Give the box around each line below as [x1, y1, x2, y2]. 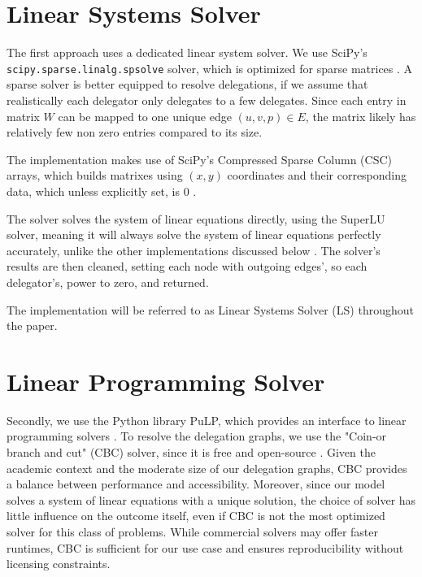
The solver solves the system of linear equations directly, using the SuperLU [7, 210, 385, 227]
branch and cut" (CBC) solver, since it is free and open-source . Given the [7, 444, 376, 460]
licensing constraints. [7, 555, 111, 572]
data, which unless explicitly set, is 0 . [7, 182, 197, 199]
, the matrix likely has [305, 107, 416, 124]
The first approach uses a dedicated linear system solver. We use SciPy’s [7, 44, 368, 61]
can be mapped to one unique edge [58, 107, 232, 124]
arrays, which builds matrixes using [7, 167, 183, 184]
